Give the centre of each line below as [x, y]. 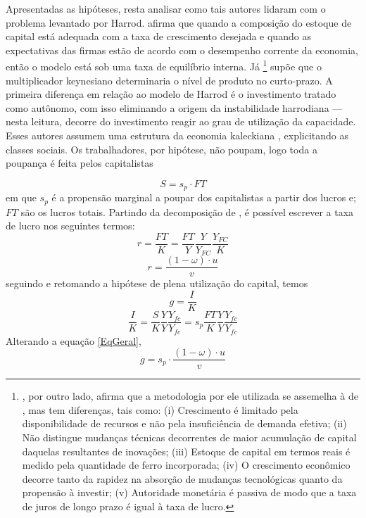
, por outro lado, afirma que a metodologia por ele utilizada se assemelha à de [190, 396]
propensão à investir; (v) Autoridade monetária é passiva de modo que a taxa [189, 492]
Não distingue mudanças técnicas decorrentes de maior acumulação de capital [189, 437]
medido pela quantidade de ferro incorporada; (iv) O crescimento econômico [186, 465]
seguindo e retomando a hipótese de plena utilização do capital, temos [157, 283]
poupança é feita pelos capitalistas [80, 163]
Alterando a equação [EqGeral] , [74, 340]
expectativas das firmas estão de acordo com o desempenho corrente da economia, [182, 50]
